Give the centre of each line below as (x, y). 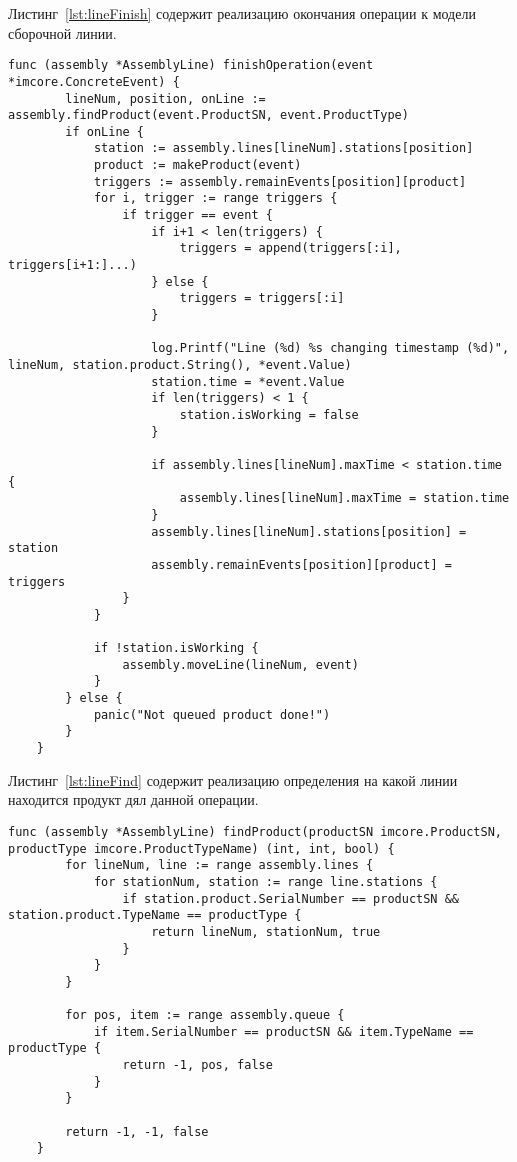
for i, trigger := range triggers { (215, 198)
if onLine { (105, 131)
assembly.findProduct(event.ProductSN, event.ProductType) (208, 115)
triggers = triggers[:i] (262, 298)
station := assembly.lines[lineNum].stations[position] (283, 148)
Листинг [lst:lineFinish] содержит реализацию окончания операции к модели (242, 13)
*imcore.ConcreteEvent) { (94, 81)
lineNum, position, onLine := (165, 98)
